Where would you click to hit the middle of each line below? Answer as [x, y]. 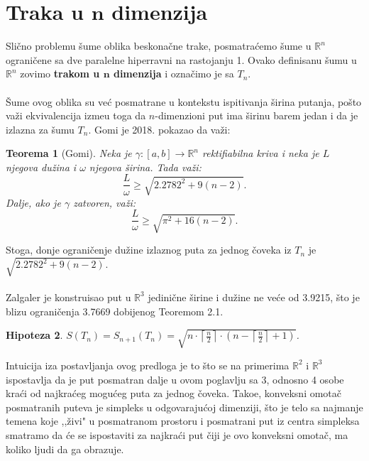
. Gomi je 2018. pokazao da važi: [159, 129]
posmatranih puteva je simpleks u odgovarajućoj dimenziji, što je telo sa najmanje [184, 407]
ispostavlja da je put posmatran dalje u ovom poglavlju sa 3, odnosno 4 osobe [175, 379]
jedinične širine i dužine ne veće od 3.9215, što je [254, 297]
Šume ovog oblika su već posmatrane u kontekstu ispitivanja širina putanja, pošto [184, 101]
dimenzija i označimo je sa [174, 74]
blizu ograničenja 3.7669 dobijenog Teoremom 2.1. [115, 311]
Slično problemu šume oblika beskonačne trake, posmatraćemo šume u [159, 46]
